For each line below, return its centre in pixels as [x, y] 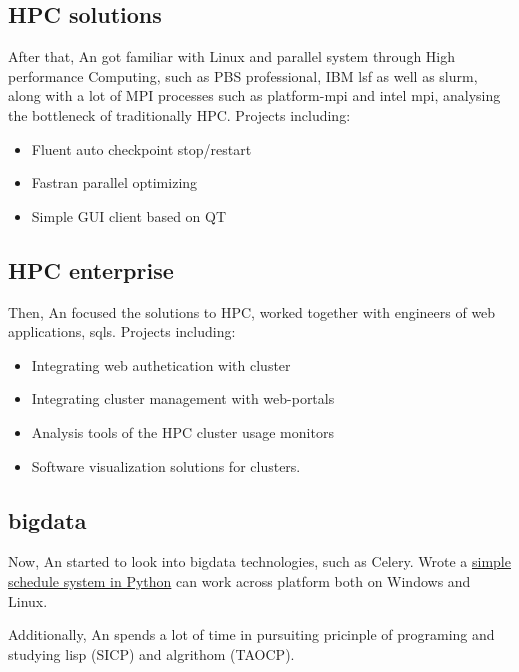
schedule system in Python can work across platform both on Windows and [239, 580]
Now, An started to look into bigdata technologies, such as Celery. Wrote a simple [259, 561]
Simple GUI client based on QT [129, 215]
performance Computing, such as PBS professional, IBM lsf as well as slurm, [243, 75]
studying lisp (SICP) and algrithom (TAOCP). [151, 653]
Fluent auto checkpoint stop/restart [141, 148]
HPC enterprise [91, 269]
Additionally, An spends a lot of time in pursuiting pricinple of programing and [251, 634]
